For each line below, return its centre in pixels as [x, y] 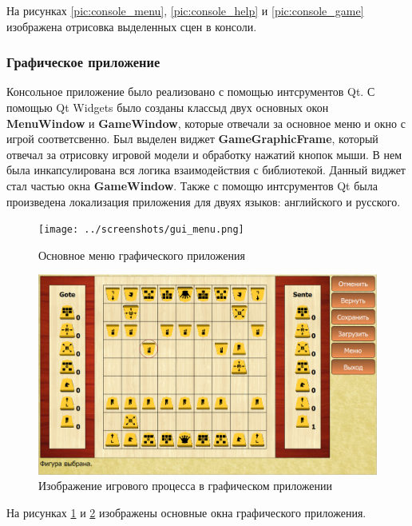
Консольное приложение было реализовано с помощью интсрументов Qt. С [191, 92]
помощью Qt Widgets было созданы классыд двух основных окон [168, 107]
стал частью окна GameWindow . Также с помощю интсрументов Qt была [192, 185]
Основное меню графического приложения [142, 255]
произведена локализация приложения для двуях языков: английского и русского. [204, 201]
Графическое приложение [83, 62]
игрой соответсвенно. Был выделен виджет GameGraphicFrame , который [192, 139]
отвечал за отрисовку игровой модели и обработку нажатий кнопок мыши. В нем [204, 154]
